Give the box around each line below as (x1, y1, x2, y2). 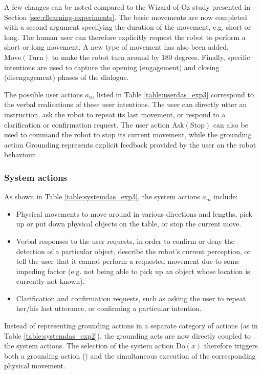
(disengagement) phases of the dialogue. (4, 72, 129, 82)
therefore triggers (204, 340, 258, 351)
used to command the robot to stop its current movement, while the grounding (4, 129, 252, 140)
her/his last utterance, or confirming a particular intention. (16, 303, 202, 314)
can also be (213, 119, 248, 130)
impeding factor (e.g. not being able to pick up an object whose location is (16, 265, 250, 276)
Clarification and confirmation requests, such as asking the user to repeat (16, 293, 246, 303)
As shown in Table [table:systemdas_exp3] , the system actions (4, 191, 200, 202)
